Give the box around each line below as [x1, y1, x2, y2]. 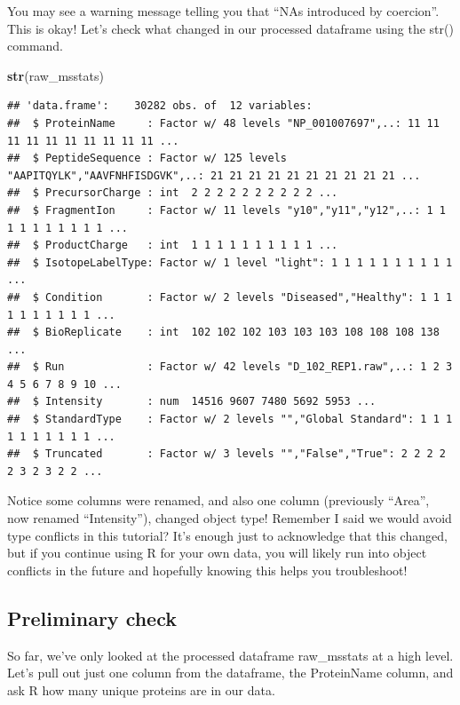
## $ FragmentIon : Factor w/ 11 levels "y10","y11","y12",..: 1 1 [7, 203, 446, 217]
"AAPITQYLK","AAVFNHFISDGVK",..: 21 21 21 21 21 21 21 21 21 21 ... [7, 169, 421, 182]
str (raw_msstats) [7, 66, 104, 84]
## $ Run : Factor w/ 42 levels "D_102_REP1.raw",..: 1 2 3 [7, 360, 453, 374]
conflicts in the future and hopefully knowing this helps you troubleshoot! [7, 560, 408, 579]
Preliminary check [7, 604, 177, 631]
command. [7, 36, 63, 55]
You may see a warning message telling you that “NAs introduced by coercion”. [7, 2, 440, 20]
